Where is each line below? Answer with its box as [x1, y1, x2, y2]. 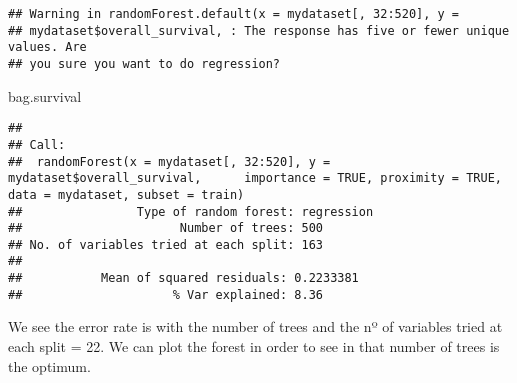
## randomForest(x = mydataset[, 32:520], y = [8, 154, 331, 169]
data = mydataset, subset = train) [8, 187, 245, 202]
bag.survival [8, 85, 82, 106]
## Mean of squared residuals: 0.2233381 [8, 271, 359, 286]
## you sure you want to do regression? [8, 56, 281, 71]
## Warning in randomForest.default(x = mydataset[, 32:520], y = [8, 7, 460, 21]
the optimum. [8, 355, 91, 376]
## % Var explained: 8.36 [8, 287, 323, 302]
